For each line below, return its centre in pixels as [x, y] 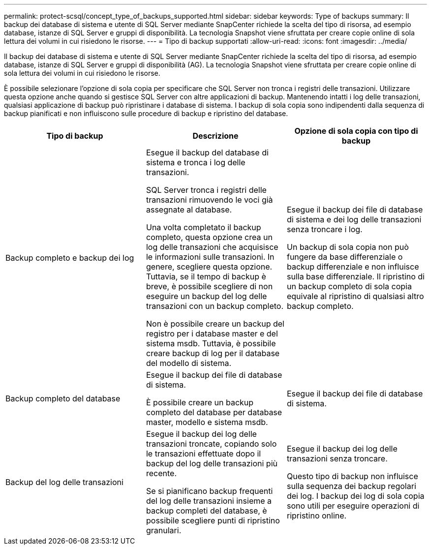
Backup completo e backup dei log [70, 258]
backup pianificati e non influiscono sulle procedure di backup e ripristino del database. [146, 113]
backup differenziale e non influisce [353, 267]
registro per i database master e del [212, 334]
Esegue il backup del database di [207, 152]
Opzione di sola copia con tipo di [356, 131]
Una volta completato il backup [203, 227]
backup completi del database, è [206, 511]
